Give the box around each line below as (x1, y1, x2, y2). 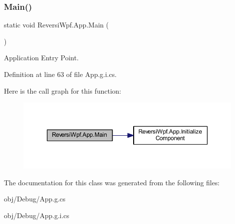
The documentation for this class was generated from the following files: (4, 177, 220, 187)
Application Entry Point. (4, 52, 79, 63)
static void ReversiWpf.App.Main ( (4, 20, 109, 30)
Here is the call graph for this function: (4, 85, 121, 96)
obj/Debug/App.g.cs (4, 194, 66, 204)
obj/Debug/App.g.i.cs (4, 210, 70, 220)
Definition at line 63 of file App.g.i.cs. (4, 69, 117, 79)
